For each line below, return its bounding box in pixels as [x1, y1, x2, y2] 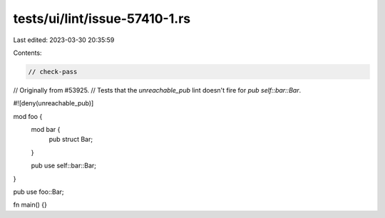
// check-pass [28, 68, 78, 76]
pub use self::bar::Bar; [31, 161, 96, 170]
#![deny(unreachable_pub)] [13, 99, 94, 108]
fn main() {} [13, 200, 48, 209]
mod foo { [13, 112, 43, 120]
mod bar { [31, 125, 61, 134]
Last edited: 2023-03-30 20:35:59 [13, 36, 115, 44]
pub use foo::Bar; [13, 187, 64, 196]
